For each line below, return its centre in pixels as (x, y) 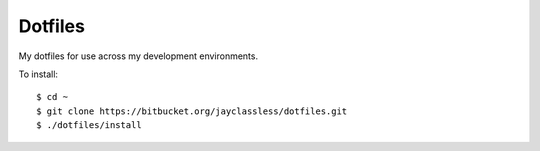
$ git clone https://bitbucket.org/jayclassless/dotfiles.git (192, 111)
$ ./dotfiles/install (89, 125)
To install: (38, 74)
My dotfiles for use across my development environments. (138, 56)
